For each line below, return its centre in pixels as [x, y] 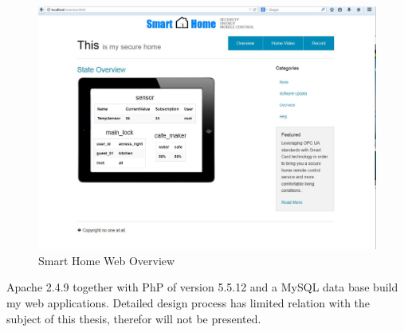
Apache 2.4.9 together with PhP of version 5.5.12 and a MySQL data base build [202, 287]
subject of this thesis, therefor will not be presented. [134, 318]
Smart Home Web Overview [107, 260]
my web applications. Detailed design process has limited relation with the [188, 302]
